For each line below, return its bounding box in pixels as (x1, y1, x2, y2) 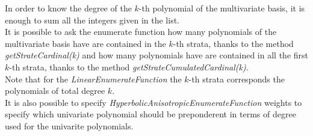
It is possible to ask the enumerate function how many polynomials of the (5, 25, 277, 38)
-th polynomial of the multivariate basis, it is (138, 2, 305, 14)
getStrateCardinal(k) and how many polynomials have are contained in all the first (5, 49, 308, 61)
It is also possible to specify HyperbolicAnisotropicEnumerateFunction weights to (5, 96, 302, 108)
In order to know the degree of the (5, 2, 132, 14)
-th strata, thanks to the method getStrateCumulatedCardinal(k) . (9, 60, 249, 73)
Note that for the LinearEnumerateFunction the (5, 72, 182, 85)
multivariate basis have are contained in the (5, 37, 166, 49)
